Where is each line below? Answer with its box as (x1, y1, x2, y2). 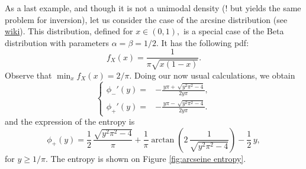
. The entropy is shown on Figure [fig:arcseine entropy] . (45, 152, 246, 164)
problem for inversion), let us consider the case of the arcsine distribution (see (5, 13, 288, 25)
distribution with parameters (5, 36, 109, 48)
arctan (151, 135, 175, 144)
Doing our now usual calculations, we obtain (134, 69, 295, 81)
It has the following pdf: (161, 36, 249, 48)
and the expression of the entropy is (5, 115, 135, 128)
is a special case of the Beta (183, 25, 284, 37)
